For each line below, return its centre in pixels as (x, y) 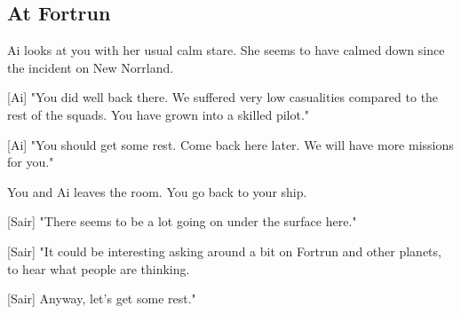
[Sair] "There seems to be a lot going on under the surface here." (182, 221)
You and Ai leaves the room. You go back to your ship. (157, 191)
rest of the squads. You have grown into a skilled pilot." (159, 114)
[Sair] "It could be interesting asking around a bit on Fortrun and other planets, (224, 251)
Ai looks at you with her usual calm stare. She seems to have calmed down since (226, 50)
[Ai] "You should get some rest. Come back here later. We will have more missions (230, 144)
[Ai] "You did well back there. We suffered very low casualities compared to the (223, 97)
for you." (31, 162)
